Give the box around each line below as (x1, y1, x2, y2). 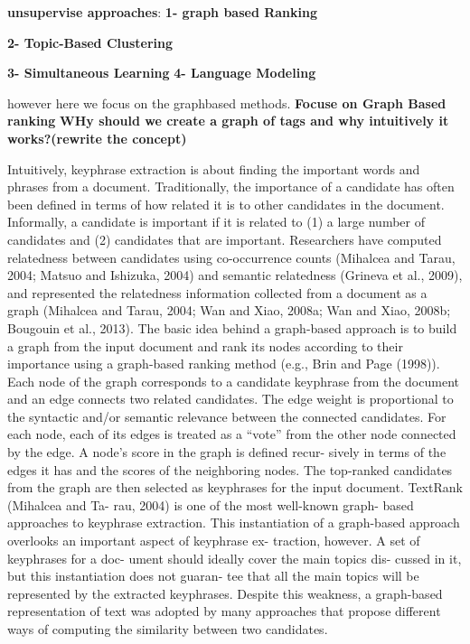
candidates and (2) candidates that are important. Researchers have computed (7, 229, 442, 248)
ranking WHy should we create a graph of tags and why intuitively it (7, 111, 449, 130)
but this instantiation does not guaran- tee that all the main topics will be (7, 566, 419, 585)
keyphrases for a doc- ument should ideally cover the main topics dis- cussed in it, (7, 548, 462, 567)
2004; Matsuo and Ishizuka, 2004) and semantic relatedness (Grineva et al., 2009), (7, 266, 463, 285)
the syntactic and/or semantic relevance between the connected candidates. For (7, 406, 446, 425)
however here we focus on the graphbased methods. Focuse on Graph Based (7, 93, 446, 112)
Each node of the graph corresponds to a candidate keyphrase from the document (7, 371, 459, 390)
